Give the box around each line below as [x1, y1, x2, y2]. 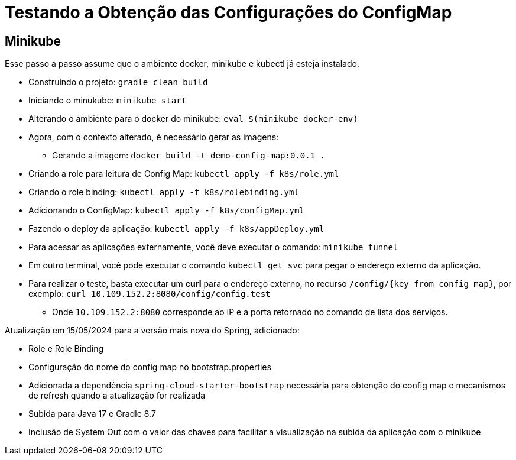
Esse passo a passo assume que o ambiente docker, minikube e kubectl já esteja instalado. [5, 59, 359, 69]
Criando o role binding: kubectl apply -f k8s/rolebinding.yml [28, 187, 299, 197]
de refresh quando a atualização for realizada [28, 390, 206, 401]
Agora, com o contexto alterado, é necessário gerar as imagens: [28, 132, 279, 142]
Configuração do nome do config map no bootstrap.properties [28, 362, 271, 372]
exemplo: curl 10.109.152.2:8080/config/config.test [28, 289, 271, 299]
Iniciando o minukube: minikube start [28, 95, 187, 106]
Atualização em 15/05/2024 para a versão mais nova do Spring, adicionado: [5, 325, 300, 336]
